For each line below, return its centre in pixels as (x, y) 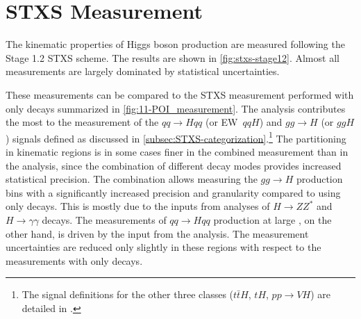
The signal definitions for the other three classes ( (128, 294)
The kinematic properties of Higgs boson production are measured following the (175, 44)
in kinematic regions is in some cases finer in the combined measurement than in (177, 151)
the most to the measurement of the (82, 122)
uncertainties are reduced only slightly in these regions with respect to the (163, 247)
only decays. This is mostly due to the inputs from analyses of (138, 206)
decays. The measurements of (104, 219)
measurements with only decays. (74, 260)
